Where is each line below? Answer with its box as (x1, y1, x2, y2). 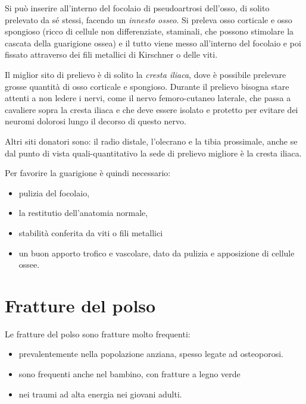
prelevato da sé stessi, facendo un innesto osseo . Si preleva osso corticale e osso (5, 13, 292, 26)
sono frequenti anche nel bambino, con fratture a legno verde (18, 368, 241, 380)
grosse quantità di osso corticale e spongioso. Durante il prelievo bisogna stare (5, 80, 289, 92)
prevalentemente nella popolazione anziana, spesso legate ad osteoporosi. (18, 347, 283, 360)
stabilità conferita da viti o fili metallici (18, 226, 163, 239)
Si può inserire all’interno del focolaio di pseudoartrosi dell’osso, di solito (5, 2, 270, 14)
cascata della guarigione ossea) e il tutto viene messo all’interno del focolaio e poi (5, 36, 301, 49)
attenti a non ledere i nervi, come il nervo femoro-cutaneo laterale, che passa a (5, 92, 291, 104)
